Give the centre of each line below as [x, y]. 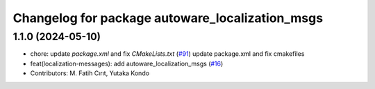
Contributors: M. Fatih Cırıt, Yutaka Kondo [90, 73]
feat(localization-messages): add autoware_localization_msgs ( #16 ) [127, 63]
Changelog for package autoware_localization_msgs [168, 18]
